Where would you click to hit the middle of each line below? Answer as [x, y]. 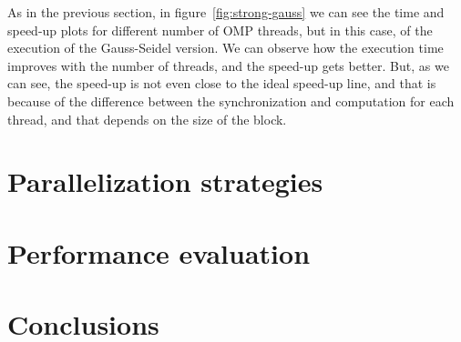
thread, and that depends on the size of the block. [147, 119]
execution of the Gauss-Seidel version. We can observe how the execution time [225, 48]
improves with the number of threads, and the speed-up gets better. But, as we [228, 65]
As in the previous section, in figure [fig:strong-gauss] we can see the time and [226, 12]
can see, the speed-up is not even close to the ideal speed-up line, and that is [222, 83]
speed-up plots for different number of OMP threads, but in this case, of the [220, 30]
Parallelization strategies [165, 181]
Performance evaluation [159, 252]
